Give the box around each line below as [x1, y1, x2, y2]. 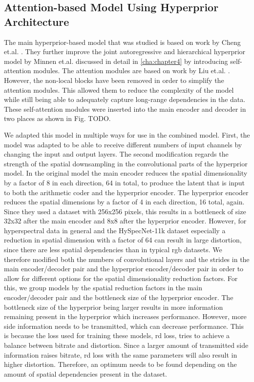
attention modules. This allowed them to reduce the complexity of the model [4, 84, 234, 95]
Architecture [4, 14, 69, 29]
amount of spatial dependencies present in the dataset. [4, 368, 168, 379]
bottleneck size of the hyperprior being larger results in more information [4, 302, 223, 312]
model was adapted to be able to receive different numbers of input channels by [4, 139, 242, 149]
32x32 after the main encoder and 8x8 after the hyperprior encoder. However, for [4, 216, 247, 226]
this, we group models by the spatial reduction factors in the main [4, 282, 203, 293]
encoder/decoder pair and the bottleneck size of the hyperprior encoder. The [4, 292, 233, 302]
